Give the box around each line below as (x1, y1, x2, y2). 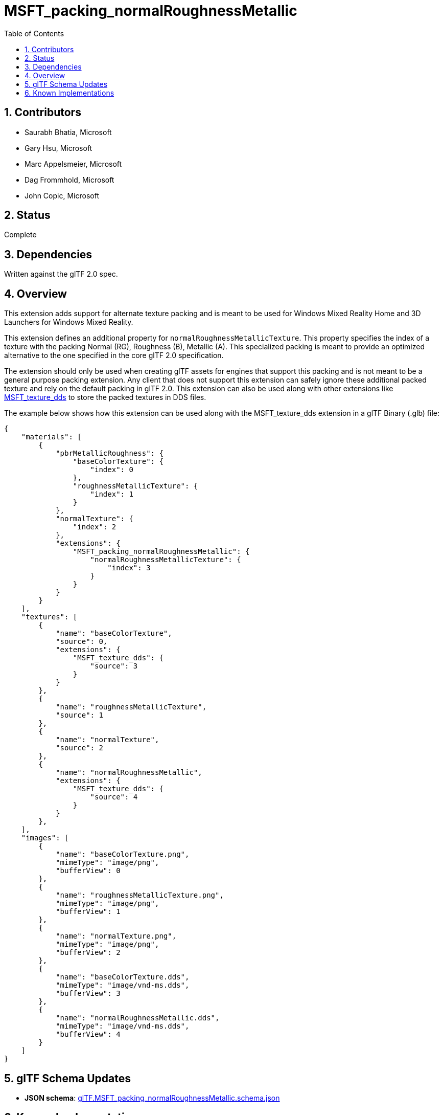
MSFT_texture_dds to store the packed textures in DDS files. (4, 393, 206, 402)
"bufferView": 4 (56, 1030, 121, 1039)
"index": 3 (107, 564, 151, 572)
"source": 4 (90, 793, 138, 801)
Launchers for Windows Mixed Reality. (4, 318, 133, 327)
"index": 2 (73, 523, 116, 531)
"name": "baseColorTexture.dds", (56, 973, 190, 982)
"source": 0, (56, 637, 108, 646)
